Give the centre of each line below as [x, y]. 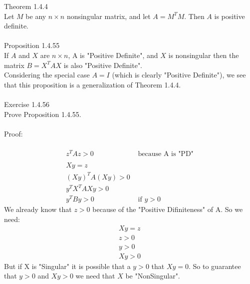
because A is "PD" [166, 154]
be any [36, 16]
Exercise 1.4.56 [27, 104]
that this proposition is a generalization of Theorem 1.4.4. [93, 84]
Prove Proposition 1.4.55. [43, 114]
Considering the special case [47, 75]
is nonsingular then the [204, 55]
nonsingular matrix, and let [109, 16]
